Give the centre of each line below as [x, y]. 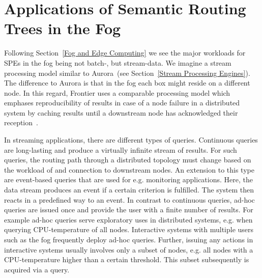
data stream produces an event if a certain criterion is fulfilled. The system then [129, 190]
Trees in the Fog [63, 28]
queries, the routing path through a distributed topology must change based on [128, 160]
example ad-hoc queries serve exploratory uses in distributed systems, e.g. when [128, 219]
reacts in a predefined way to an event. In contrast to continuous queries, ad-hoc [129, 199]
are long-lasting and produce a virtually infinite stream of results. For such [121, 149]
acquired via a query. [37, 269]
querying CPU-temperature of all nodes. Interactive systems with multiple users [129, 229]
